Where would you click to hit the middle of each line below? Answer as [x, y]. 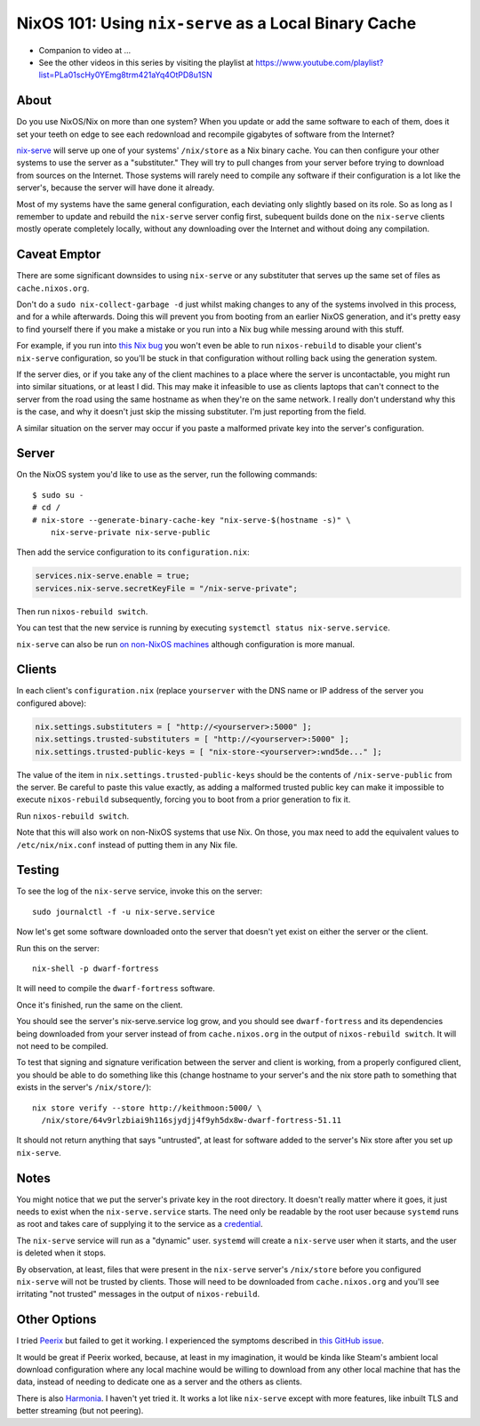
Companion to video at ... [85, 50]
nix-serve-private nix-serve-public [130, 533]
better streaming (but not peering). [80, 1411]
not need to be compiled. [62, 1045]
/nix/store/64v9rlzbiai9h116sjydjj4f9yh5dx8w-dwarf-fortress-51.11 [192, 1120]
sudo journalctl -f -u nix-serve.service [124, 912]
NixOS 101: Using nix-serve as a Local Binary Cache [216, 23]
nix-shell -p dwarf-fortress [96, 969]
